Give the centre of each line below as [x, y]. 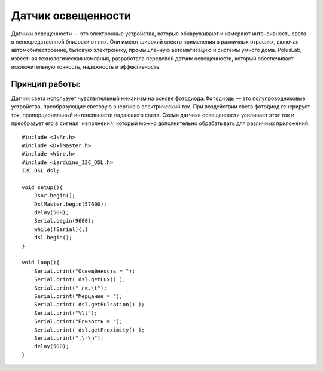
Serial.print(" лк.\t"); [70, 288]
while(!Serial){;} [61, 229]
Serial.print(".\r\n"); [69, 338]
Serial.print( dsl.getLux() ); [80, 279]
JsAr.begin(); [55, 196]
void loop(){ [41, 263]
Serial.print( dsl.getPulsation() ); [89, 305]
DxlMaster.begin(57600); [70, 204]
